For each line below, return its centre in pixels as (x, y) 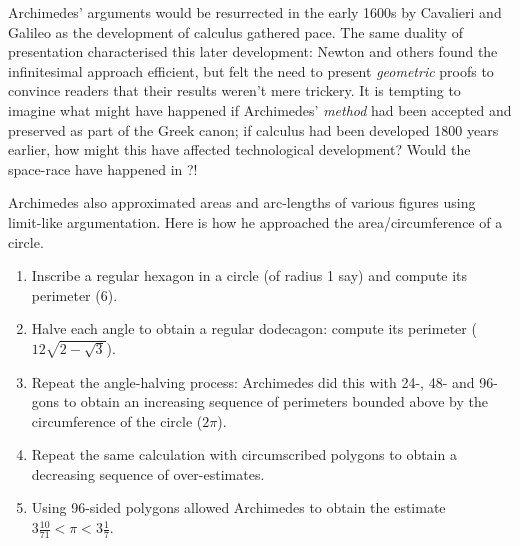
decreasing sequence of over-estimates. (148, 473)
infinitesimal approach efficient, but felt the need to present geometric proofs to (251, 70)
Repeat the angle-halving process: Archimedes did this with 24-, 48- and (253, 381)
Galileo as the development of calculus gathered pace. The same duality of (235, 31)
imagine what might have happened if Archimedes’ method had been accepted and (260, 109)
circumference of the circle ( (117, 420)
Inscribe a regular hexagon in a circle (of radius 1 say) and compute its (249, 275)
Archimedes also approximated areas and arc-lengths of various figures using (242, 202)
